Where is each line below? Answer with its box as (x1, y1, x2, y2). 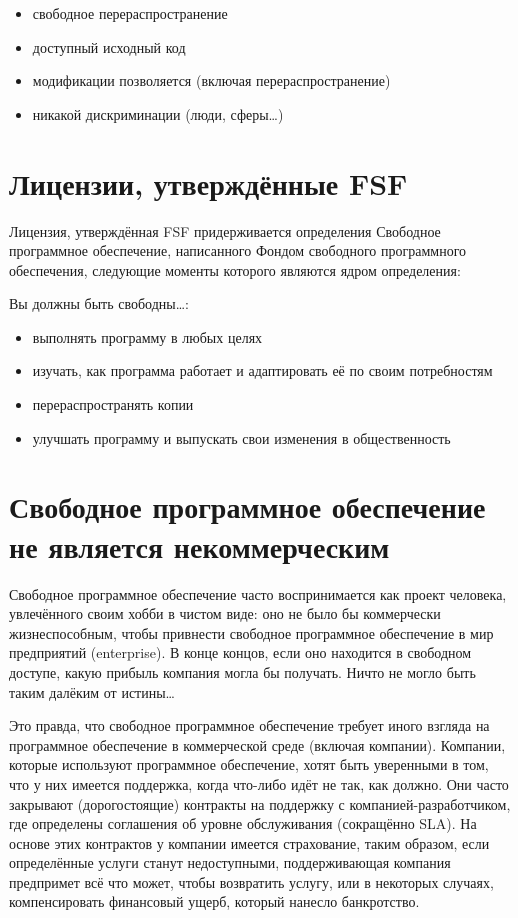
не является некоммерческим (9, 525, 390, 566)
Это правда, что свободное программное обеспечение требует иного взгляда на (9, 715, 490, 736)
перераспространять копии (32, 394, 194, 415)
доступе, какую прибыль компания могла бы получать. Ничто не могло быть (9, 661, 476, 682)
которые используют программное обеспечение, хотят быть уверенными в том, (9, 754, 489, 775)
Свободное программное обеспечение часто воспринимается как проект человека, (9, 583, 507, 604)
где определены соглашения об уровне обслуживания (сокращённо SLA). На (9, 813, 477, 834)
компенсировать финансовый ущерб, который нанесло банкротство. (9, 891, 420, 912)
